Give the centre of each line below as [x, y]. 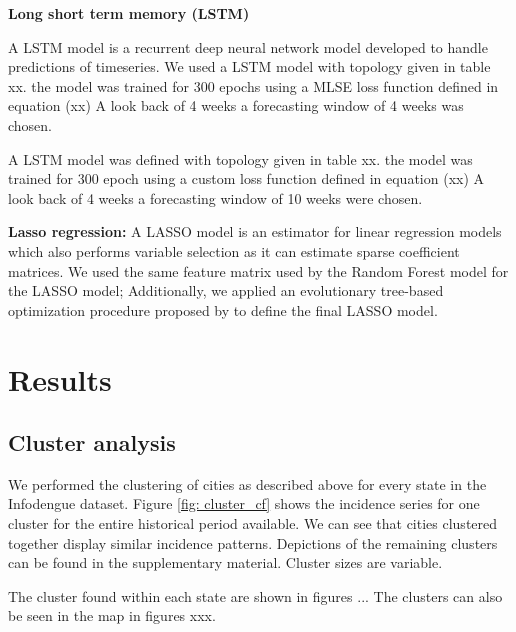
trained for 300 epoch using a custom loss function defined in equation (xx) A [246, 178]
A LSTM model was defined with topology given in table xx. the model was [240, 158]
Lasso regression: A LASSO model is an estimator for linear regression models [255, 231]
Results [60, 378]
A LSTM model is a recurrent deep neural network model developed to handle [248, 46]
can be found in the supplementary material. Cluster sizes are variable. [225, 562]
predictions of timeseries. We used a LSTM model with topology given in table [249, 66]
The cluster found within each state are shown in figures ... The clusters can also [255, 595]
